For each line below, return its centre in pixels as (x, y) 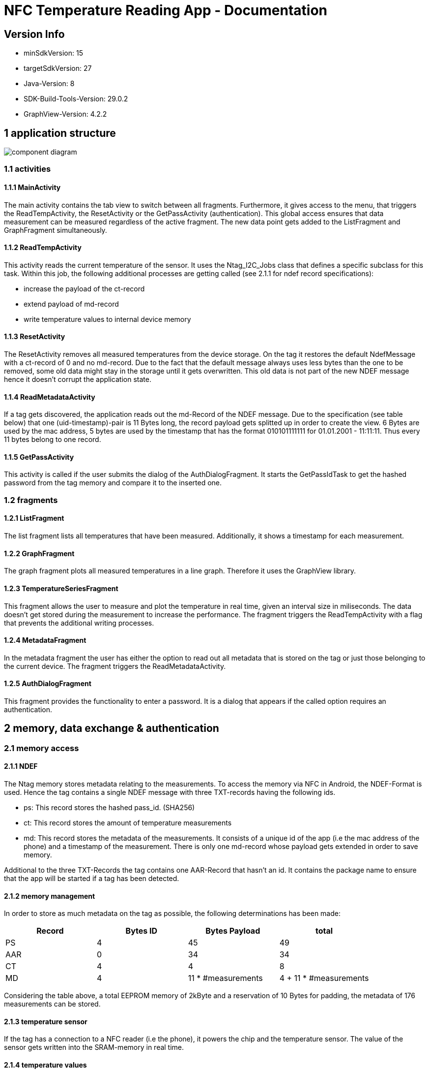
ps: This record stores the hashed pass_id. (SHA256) (109, 808)
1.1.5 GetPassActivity (39, 457)
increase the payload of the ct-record (84, 288)
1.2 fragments (31, 500)
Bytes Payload (233, 931)
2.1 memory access (42, 748)
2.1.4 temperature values (45, 1065)
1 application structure (60, 133)
